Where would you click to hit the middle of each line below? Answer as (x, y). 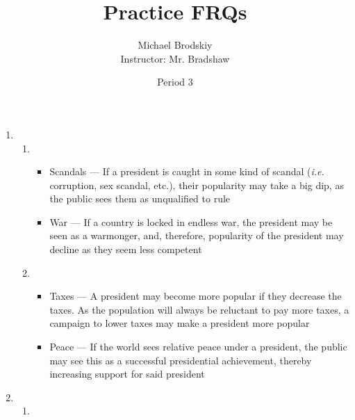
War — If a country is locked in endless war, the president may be (191, 221)
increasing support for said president (127, 374)
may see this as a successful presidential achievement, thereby (181, 360)
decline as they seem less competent (126, 249)
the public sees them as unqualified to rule (140, 199)
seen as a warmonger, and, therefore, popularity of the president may (197, 235)
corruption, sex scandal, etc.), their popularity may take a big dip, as (197, 185)
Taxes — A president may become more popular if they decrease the (196, 296)
